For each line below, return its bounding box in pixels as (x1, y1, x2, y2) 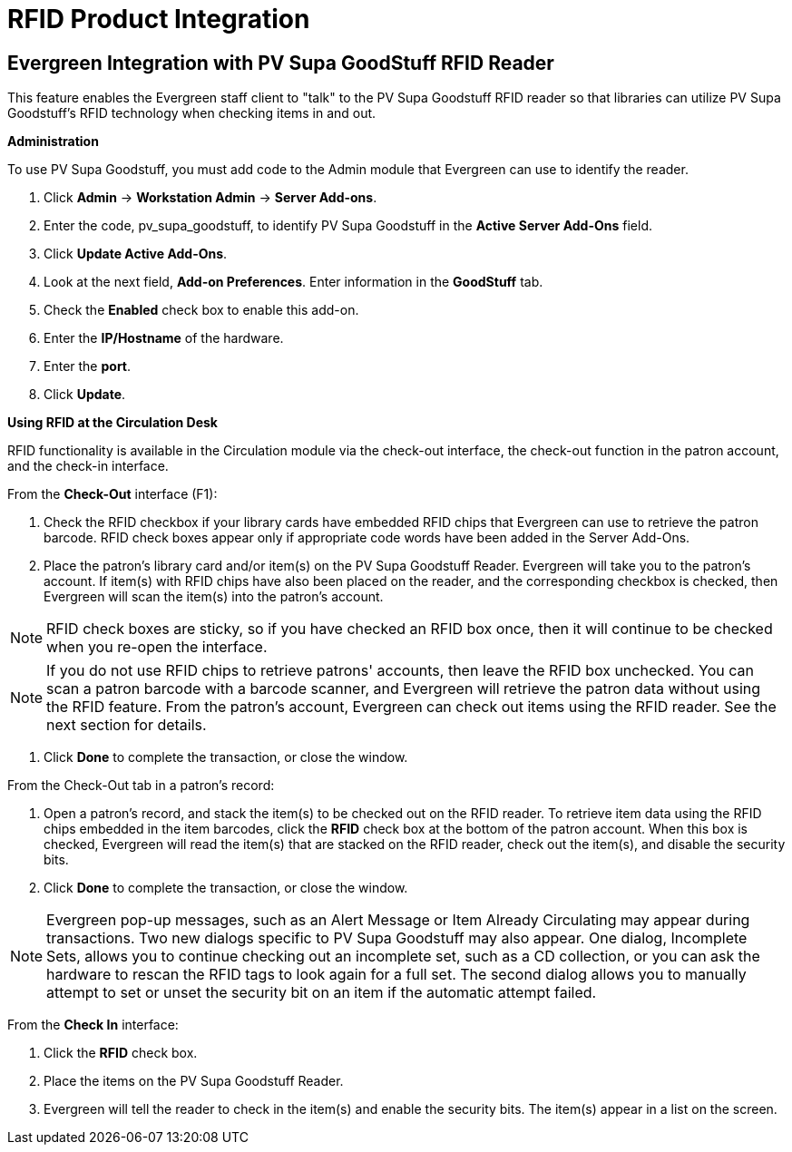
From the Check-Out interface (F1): (7, 486, 218, 503)
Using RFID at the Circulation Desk (7, 415, 218, 431)
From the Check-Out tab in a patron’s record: (7, 777, 275, 794)
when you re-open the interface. (46, 638, 268, 657)
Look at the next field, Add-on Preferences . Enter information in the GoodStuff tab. (44, 274, 543, 290)
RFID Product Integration (7, 4, 310, 34)
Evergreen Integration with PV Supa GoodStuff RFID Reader (7, 51, 554, 74)
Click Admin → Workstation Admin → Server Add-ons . (44, 190, 377, 206)
